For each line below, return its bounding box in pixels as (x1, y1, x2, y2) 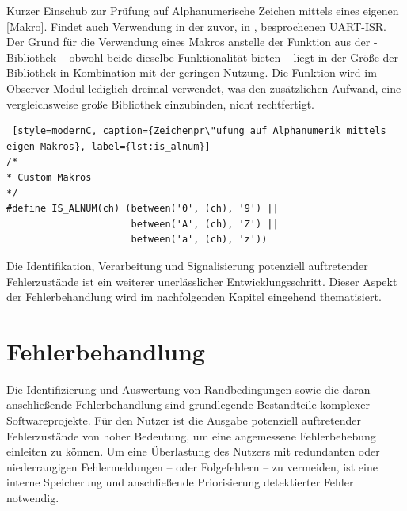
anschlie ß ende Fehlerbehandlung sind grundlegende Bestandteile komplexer (6, 396, 370, 413)
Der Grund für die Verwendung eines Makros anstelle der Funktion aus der (6, 33, 371, 50)
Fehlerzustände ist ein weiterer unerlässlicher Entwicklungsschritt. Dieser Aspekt (6, 273, 397, 289)
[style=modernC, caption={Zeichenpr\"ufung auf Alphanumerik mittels (12, 125, 386, 137)
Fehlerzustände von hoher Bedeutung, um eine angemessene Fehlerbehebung (6, 427, 376, 444)
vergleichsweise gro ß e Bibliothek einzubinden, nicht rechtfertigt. (6, 95, 315, 112)
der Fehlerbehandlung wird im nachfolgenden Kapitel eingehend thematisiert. (6, 288, 382, 305)
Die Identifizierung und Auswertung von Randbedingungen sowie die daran (6, 380, 371, 397)
